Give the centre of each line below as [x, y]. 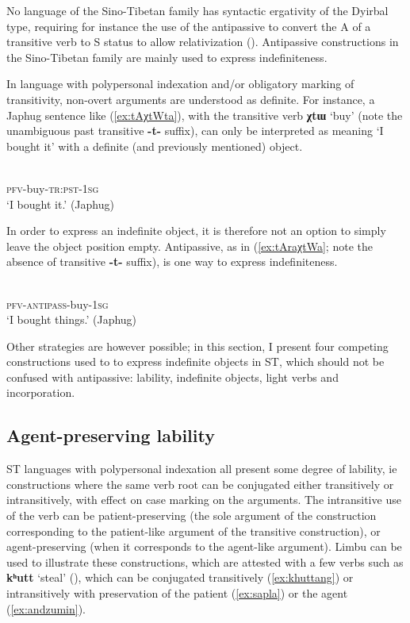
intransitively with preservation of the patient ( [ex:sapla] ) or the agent [177, 593]
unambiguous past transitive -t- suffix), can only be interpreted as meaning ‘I [195, 131]
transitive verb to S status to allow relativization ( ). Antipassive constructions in [203, 42]
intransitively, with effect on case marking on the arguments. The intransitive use [204, 500]
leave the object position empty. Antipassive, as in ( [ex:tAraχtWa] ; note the [190, 246]
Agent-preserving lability [111, 435]
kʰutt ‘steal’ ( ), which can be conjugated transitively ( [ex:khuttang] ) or [180, 577]
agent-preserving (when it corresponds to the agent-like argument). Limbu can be [204, 546]
